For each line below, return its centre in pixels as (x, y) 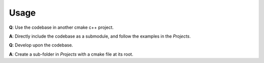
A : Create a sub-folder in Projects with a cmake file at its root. (71, 54)
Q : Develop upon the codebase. (41, 45)
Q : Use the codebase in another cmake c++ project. (61, 27)
